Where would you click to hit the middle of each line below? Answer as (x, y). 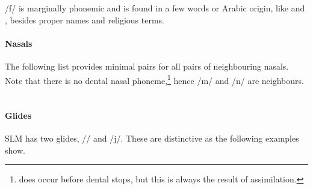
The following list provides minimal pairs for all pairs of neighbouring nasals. (147, 66)
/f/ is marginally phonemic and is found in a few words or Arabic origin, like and (155, 8)
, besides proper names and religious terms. (85, 19)
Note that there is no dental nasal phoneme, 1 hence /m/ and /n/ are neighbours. (154, 79)
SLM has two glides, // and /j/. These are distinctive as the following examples (152, 138)
